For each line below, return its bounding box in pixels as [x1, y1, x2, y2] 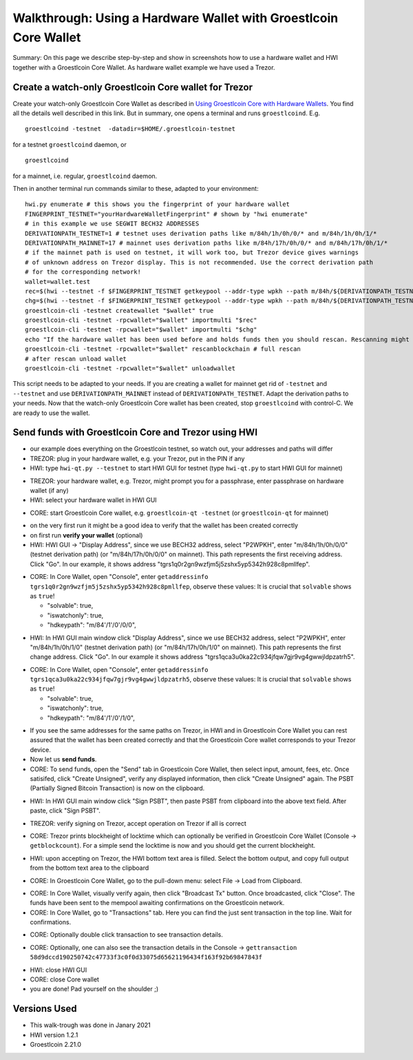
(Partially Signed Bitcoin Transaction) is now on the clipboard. [30, 784, 205, 793]
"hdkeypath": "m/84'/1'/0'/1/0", [47, 713, 136, 722]
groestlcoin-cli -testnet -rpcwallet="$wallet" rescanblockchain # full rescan [25, 345, 301, 353]
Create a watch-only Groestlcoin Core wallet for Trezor [12, 81, 253, 93]
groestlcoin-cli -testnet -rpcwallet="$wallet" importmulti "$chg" [25, 326, 257, 334]
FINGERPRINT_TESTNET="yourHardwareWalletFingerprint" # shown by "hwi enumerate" [25, 210, 308, 218]
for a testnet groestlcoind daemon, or [12, 140, 127, 148]
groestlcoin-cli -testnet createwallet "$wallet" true [25, 307, 214, 314]
